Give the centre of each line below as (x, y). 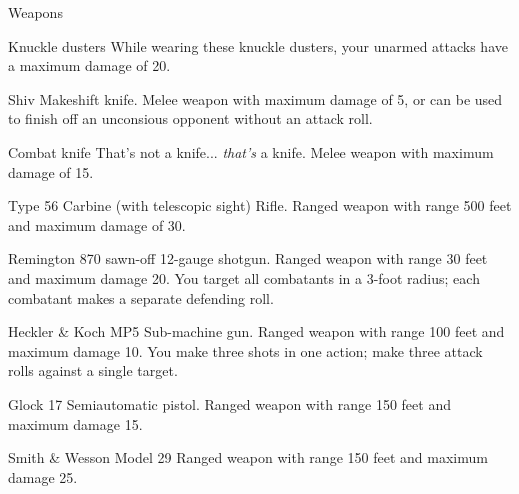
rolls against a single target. (93, 370)
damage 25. (43, 476)
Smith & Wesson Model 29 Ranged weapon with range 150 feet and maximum (248, 457)
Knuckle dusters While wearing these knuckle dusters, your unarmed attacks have (258, 45)
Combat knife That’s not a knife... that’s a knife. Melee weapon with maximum (251, 151)
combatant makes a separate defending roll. (141, 297)
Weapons (35, 12)
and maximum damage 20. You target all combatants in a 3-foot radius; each (244, 277)
